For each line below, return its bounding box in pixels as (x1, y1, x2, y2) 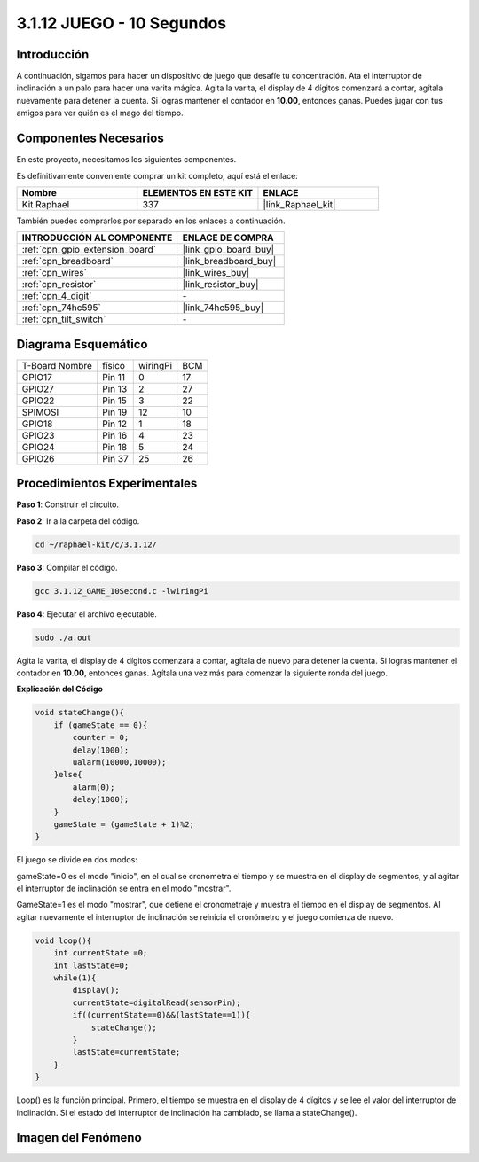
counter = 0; (72, 732, 130, 743)
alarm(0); (72, 782, 115, 792)
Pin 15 (102, 394, 128, 407)
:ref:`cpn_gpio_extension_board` (21, 244, 157, 256)
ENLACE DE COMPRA (182, 231, 274, 244)
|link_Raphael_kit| (263, 198, 336, 210)
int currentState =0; (53, 948, 148, 958)
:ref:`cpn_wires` (21, 267, 88, 279)
